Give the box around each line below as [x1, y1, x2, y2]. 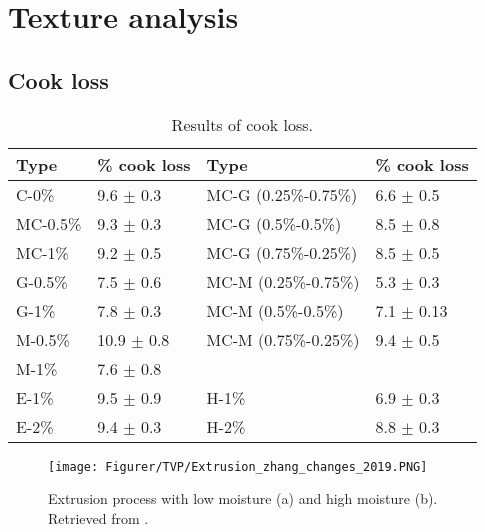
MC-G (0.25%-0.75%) [206, 182, 358, 206]
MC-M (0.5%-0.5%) [206, 298, 344, 322]
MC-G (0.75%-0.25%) [206, 240, 358, 264]
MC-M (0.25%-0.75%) [206, 269, 360, 293]
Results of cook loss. [171, 112, 314, 136]
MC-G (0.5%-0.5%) [206, 211, 342, 235]
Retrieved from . [48, 507, 149, 528]
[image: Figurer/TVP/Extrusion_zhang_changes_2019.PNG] [48, 459, 428, 474]
